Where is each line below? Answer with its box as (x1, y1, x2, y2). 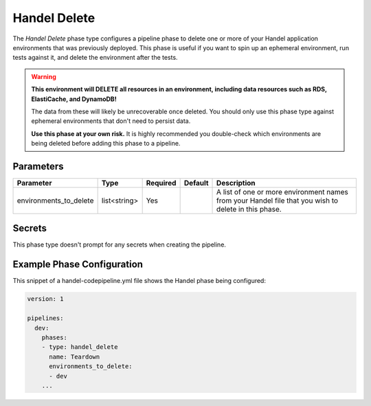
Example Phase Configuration (12, 258, 144, 271)
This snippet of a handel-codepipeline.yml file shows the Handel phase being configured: (12, 277, 266, 285)
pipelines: (27, 315, 64, 322)
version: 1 (27, 295, 64, 303)
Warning (31, 72, 56, 80)
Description (216, 178, 256, 188)
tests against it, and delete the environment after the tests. (12, 54, 178, 62)
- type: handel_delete (41, 343, 118, 351)
